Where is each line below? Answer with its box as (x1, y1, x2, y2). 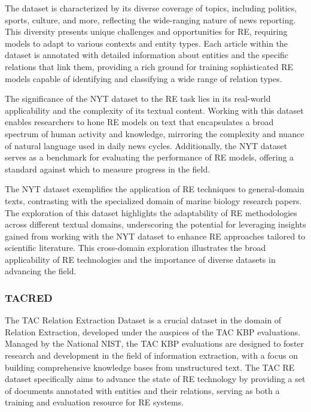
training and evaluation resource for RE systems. (5, 396, 184, 408)
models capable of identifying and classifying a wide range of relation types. (5, 72, 282, 84)
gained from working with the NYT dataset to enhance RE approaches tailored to (5, 229, 306, 242)
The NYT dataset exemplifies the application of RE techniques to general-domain (5, 183, 304, 195)
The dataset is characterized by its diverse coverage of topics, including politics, (5, 2, 297, 14)
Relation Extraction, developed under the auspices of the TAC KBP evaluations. (5, 325, 301, 338)
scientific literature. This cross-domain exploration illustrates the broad (5, 241, 266, 254)
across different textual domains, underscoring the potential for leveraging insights (5, 218, 306, 231)
